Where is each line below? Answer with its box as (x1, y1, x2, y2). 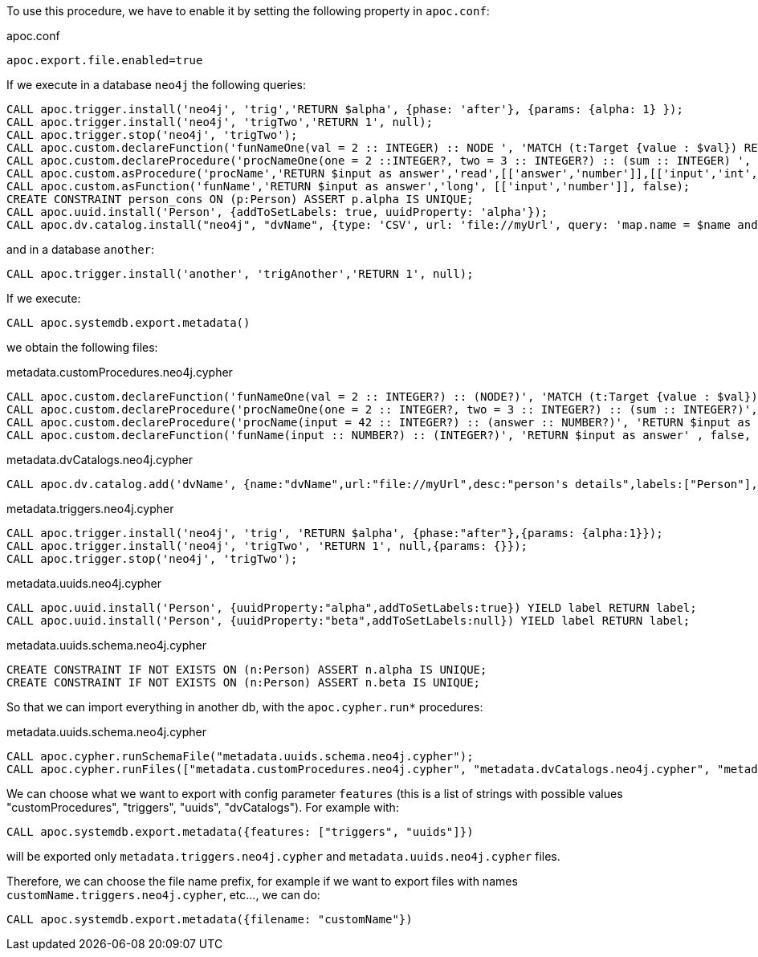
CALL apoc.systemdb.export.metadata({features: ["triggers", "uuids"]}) (6, 825, 474, 838)
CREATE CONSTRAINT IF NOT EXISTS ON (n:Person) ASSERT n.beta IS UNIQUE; (6, 676, 481, 689)
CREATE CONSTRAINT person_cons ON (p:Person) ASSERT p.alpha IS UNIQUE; (6, 193, 474, 206)
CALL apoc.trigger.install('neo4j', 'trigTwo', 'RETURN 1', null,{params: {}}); (6, 540, 528, 552)
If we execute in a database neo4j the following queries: (6, 78, 306, 92)
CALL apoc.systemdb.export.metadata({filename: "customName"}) (6, 913, 413, 926)
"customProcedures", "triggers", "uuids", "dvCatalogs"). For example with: (6, 800, 399, 814)
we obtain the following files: (6, 340, 158, 354)
